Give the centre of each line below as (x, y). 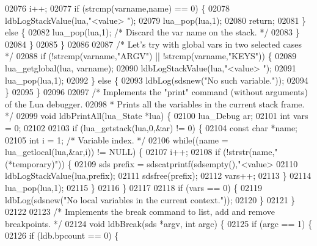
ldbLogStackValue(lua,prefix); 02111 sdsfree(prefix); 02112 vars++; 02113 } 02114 (158, 175)
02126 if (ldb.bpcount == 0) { (62, 235)
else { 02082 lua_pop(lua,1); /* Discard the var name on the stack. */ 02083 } (152, 32)
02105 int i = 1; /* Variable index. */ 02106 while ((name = (117, 139)
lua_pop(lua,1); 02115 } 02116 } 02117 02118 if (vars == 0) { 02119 (133, 187)
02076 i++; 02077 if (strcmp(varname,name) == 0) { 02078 (118, 8)
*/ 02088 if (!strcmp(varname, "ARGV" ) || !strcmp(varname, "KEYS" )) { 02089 (151, 56)
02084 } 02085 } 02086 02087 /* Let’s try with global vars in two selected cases (153, 44)
